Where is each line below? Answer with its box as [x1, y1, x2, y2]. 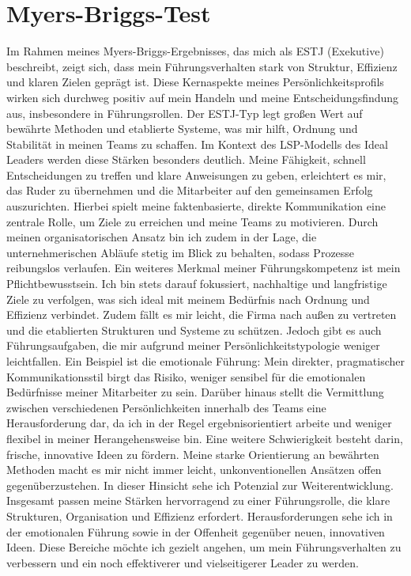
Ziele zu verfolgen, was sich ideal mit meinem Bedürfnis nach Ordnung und [6, 290, 370, 307]
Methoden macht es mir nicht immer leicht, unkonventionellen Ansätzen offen [6, 461, 382, 478]
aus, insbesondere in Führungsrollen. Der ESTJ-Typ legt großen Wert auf [6, 104, 363, 121]
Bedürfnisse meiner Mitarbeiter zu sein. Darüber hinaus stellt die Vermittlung [6, 384, 384, 400]
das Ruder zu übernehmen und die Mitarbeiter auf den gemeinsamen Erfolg [6, 182, 373, 199]
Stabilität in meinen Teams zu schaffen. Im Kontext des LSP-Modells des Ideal [6, 135, 388, 152]
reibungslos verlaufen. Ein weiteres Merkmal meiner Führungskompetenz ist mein [6, 260, 401, 276]
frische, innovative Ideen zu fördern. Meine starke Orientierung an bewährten [6, 445, 379, 462]
